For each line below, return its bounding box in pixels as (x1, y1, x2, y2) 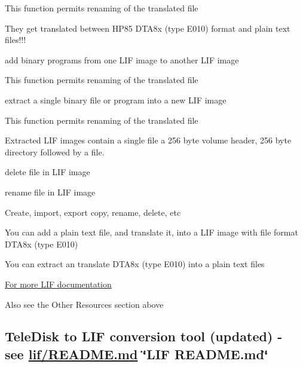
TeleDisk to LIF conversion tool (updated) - (5, 327, 283, 345)
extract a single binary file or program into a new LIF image (5, 93, 227, 106)
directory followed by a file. (5, 145, 105, 158)
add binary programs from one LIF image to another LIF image (5, 53, 239, 66)
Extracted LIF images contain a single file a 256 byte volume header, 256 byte (5, 134, 292, 146)
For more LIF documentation (5, 277, 112, 290)
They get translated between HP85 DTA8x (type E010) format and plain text (5, 22, 290, 34)
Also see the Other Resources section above (5, 298, 164, 310)
